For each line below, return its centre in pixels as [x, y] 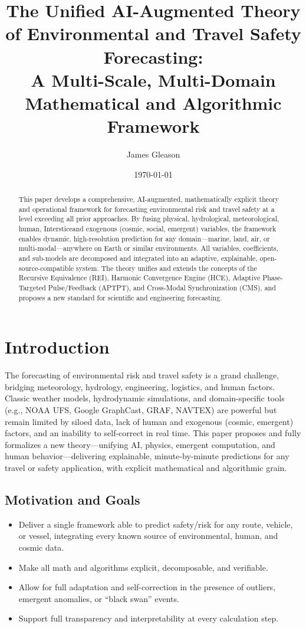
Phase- [273, 278]
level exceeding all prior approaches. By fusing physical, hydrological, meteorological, [149, 219]
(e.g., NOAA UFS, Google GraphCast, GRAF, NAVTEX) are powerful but [141, 409]
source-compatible [46, 268]
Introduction [57, 347]
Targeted [32, 287]
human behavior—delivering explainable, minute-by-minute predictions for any [147, 456]
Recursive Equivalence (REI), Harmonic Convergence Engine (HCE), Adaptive [139, 278]
